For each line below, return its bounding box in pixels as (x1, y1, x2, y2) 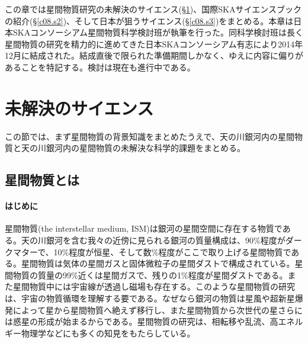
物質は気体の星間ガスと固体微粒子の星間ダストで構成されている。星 (37, 257, 303, 270)
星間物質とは (5, 171, 79, 189)
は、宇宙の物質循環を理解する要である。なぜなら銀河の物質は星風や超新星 (5, 292, 295, 304)
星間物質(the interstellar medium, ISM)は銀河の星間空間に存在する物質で (5, 222, 283, 235)
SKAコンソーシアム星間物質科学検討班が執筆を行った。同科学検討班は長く (12, 26, 303, 39)
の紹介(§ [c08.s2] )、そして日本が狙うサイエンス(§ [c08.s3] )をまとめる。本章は (5, 14, 294, 27)
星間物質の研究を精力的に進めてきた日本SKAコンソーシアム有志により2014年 (5, 37, 303, 50)
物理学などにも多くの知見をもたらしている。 (21, 326, 195, 339)
